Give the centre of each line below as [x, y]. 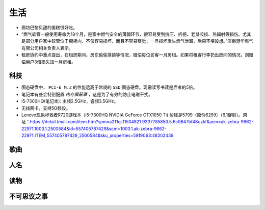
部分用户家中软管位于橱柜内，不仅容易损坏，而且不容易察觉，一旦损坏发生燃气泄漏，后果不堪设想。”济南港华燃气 [139, 41]
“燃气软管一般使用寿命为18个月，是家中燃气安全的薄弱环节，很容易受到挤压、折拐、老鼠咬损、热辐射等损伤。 [132, 34]
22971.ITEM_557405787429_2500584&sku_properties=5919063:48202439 [97, 135]
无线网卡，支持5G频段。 [46, 108]
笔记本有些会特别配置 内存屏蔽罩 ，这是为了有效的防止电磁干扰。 [87, 94]
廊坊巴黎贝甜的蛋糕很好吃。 [49, 27]
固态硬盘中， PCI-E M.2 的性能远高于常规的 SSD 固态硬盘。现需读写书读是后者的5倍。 [109, 87]
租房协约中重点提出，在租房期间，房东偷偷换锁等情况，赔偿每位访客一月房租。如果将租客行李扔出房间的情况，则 [135, 55]
